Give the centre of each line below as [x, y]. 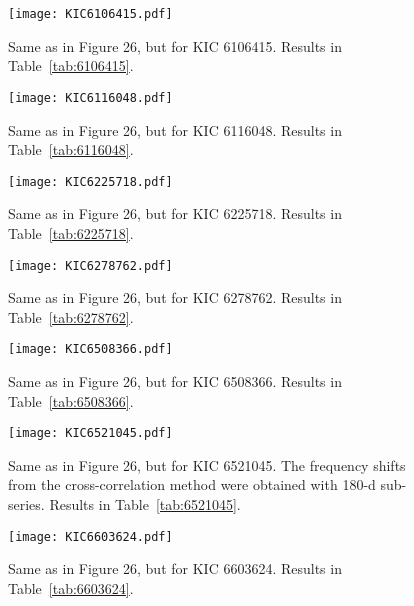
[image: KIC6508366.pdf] [90, 349]
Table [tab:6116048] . [71, 149]
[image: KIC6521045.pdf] [90, 433]
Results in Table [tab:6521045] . [145, 504]
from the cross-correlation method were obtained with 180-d [192, 484]
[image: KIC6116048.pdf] [90, 97]
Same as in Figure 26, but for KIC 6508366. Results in [175, 381]
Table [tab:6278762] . [71, 316]
